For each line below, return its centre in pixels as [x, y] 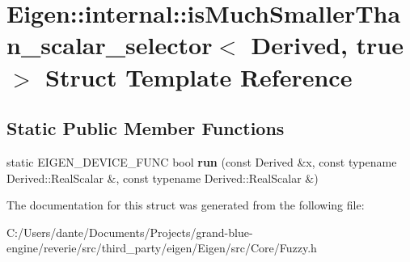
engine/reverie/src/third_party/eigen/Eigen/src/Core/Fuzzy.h [162, 248]
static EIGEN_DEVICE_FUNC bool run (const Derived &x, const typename [202, 161]
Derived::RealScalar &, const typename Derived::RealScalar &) [163, 177]
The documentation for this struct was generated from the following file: [186, 205]
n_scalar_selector [110, 45]
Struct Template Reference [199, 76]
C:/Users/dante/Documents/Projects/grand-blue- [130, 232]
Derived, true [327, 45]
